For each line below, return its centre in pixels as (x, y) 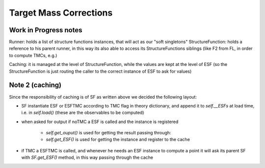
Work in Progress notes (46, 30)
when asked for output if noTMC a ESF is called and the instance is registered (100, 122)
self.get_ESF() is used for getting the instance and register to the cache (118, 140)
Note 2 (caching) (35, 85)
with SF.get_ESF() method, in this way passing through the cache (87, 157)
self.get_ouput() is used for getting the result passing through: (108, 133)
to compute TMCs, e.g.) (33, 55)
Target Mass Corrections (61, 13)
